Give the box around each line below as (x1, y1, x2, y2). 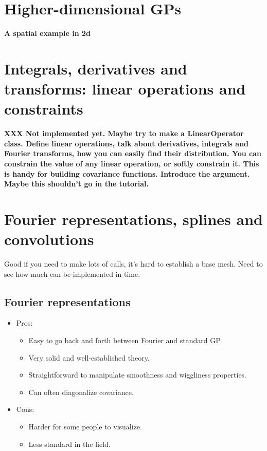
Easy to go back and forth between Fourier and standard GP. (28, 335, 222, 346)
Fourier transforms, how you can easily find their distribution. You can (4, 148, 261, 159)
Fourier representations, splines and (4, 208, 263, 229)
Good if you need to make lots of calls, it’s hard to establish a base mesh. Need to (4, 258, 263, 269)
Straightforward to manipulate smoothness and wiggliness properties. (28, 369, 247, 380)
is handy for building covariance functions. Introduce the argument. (4, 168, 250, 179)
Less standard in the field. (28, 438, 111, 449)
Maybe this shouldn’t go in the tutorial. (4, 178, 149, 189)
